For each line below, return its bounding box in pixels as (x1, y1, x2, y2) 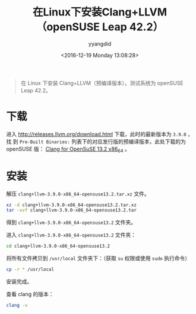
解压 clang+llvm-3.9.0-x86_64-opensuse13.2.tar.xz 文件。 (6, 190, 150, 197)
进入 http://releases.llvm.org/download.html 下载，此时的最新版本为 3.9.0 (6, 130, 186, 137)
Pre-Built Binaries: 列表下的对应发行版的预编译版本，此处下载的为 (19, 137, 186, 145)
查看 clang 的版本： (6, 291, 54, 298)
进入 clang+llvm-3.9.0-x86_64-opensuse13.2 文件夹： (6, 232, 137, 239)
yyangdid (88, 40, 112, 47)
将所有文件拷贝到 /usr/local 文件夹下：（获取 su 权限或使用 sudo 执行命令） (6, 255, 191, 262)
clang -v (6, 303, 28, 309)
